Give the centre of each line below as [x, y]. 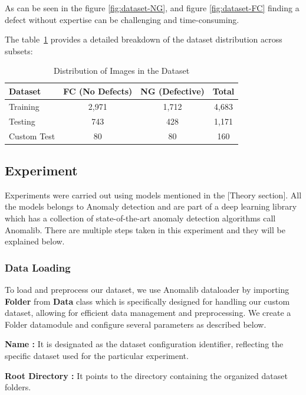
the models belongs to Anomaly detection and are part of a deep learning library [151, 206]
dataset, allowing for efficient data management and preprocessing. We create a [148, 313]
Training [24, 106]
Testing [22, 121]
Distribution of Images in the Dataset [122, 71]
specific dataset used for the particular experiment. [97, 355]
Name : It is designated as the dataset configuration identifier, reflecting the [144, 344]
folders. [18, 387]
